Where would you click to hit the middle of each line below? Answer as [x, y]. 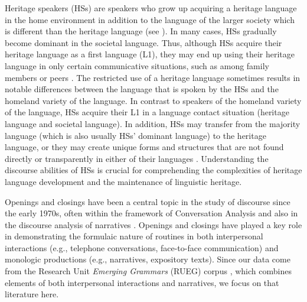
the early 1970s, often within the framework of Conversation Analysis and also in [151, 213]
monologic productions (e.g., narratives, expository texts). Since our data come [148, 259]
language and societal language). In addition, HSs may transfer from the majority [153, 123]
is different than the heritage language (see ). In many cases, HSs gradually [141, 31]
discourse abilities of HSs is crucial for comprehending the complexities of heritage [153, 170]
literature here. [32, 294]
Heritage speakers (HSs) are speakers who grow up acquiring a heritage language [151, 8]
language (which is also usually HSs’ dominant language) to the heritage [135, 135]
